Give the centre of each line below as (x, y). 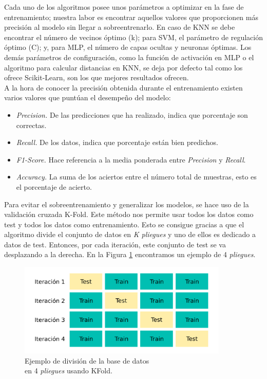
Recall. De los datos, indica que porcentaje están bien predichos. (117, 142)
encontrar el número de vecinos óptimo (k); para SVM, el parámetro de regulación (133, 37)
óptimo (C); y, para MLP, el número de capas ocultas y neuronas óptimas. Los (128, 47)
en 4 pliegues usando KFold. (69, 371)
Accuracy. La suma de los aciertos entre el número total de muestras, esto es (136, 177)
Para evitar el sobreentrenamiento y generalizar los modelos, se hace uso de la (127, 204)
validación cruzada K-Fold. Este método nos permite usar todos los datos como (129, 214)
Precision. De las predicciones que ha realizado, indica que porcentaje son (132, 114)
